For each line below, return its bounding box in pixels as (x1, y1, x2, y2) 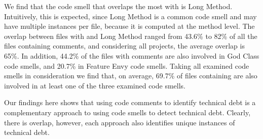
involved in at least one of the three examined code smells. (4, 80, 186, 90)
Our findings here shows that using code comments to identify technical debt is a (4, 97, 256, 108)
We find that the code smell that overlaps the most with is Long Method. (4, 1, 233, 11)
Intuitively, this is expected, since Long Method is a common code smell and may (4, 11, 257, 21)
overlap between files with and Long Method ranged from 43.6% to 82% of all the (4, 30, 257, 41)
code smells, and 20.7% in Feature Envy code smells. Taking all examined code (4, 60, 249, 71)
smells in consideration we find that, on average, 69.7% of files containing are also (4, 70, 257, 81)
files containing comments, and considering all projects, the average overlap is (4, 40, 245, 51)
